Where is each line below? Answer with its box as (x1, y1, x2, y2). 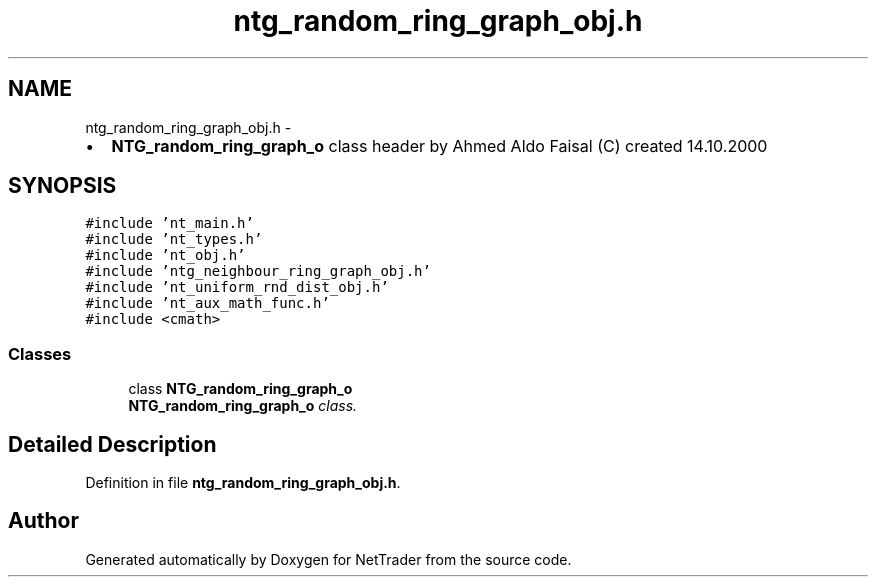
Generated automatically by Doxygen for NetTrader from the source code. (85, 550, 572, 568)
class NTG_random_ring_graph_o (128, 380, 353, 398)
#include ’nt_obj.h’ (85, 247, 246, 264)
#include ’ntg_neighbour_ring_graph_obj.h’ (85, 263, 431, 280)
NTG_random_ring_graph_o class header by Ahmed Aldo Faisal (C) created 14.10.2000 (111, 135, 768, 156)
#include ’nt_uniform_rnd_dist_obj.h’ (85, 279, 389, 296)
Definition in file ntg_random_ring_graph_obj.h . (85, 474, 401, 492)
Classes (8, 343, 72, 364)
